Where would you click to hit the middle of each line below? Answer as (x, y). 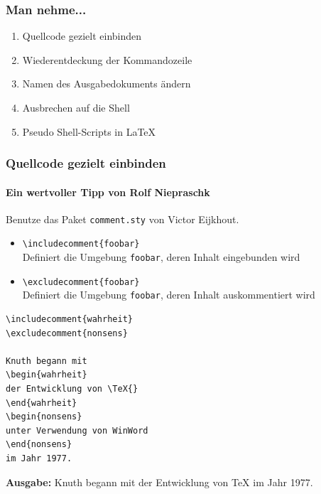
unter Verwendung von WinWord (77, 430)
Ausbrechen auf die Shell (76, 107)
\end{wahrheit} (42, 403)
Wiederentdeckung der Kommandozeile (107, 59)
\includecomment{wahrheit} (69, 320)
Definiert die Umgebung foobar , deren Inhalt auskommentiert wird (169, 295)
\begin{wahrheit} (47, 375)
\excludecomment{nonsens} (67, 333)
